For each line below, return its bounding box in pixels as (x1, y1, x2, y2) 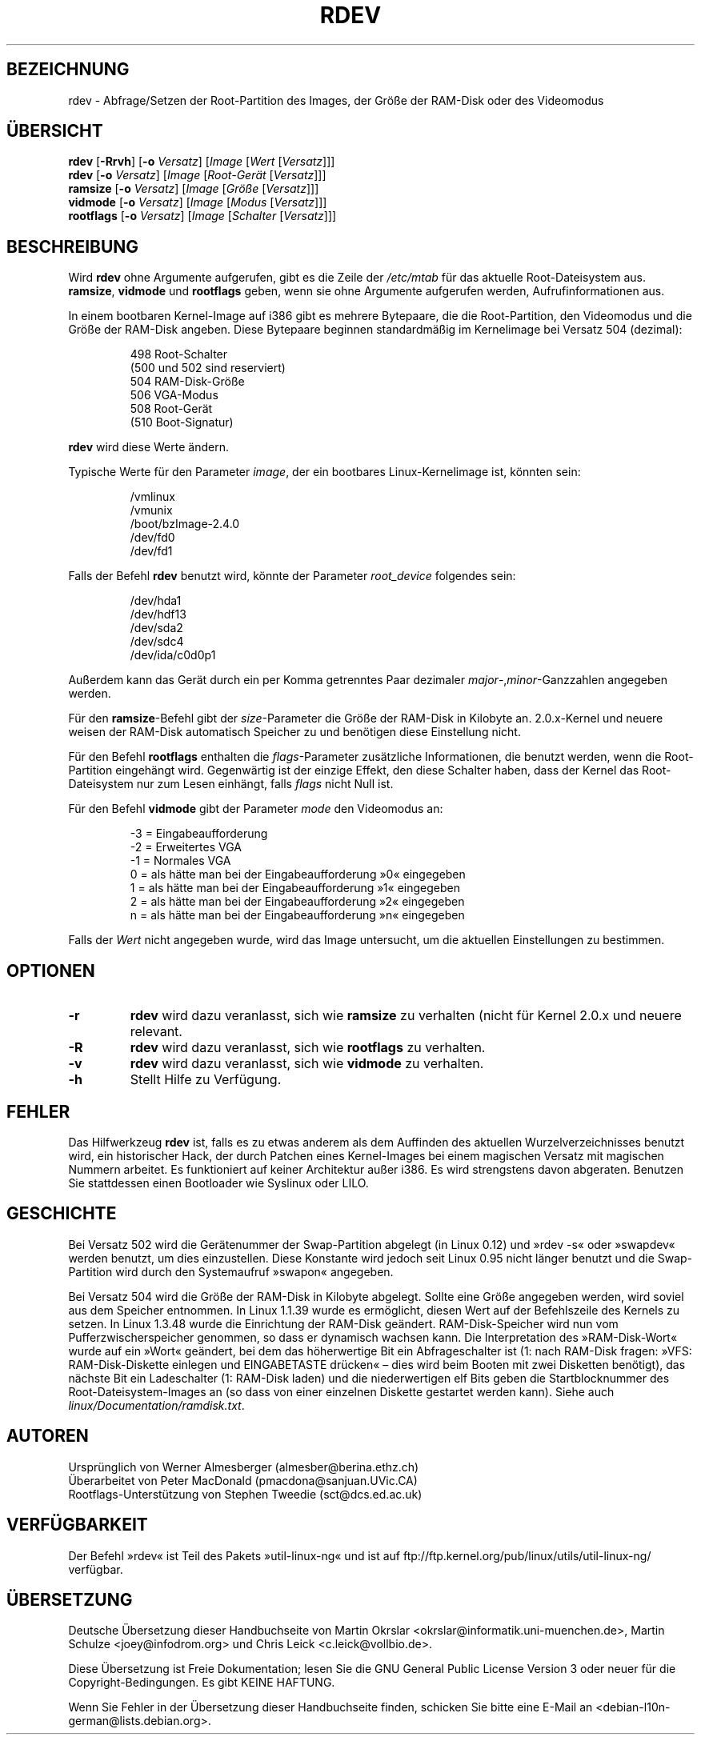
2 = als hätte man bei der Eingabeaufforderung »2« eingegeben (130, 895, 465, 909)
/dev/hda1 (130, 594, 182, 608)
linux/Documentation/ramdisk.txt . (68, 1398, 245, 1412)
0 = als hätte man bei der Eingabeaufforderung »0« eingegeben (130, 867, 466, 882)
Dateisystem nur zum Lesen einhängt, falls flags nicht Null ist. (68, 777, 394, 791)
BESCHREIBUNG (6, 236, 139, 257)
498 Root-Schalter (130, 347, 228, 362)
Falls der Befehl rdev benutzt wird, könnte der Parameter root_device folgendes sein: (68, 569, 516, 583)
